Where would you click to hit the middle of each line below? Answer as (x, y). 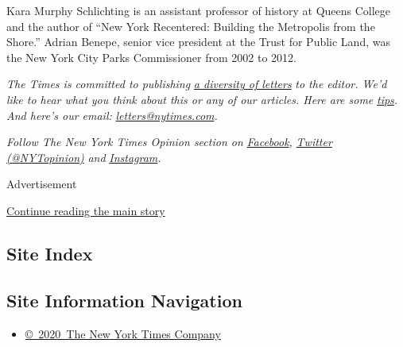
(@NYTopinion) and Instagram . (84, 157)
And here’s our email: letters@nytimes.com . (112, 115)
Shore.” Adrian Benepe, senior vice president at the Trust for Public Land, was (198, 42)
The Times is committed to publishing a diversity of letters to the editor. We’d (197, 84)
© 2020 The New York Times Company (123, 333)
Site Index (50, 253)
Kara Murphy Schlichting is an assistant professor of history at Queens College (199, 10)
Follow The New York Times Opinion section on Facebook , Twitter (169, 142)
